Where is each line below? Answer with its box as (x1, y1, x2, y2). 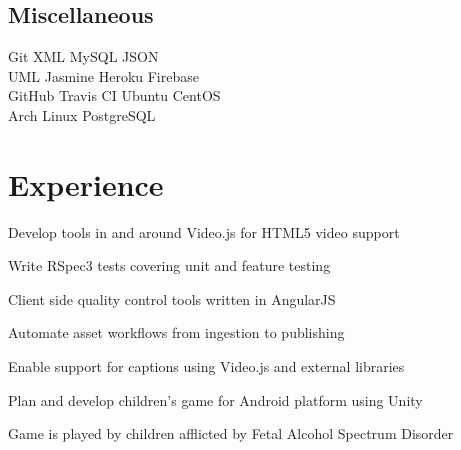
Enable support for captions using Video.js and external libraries (8, 356, 405, 377)
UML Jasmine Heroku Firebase (8, 65, 199, 86)
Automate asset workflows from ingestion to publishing (8, 322, 345, 343)
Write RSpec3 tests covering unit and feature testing (8, 255, 331, 276)
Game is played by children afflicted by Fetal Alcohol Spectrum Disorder (8, 423, 454, 444)
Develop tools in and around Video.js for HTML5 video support (8, 221, 400, 242)
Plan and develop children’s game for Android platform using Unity (8, 389, 423, 410)
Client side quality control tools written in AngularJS (8, 288, 336, 309)
